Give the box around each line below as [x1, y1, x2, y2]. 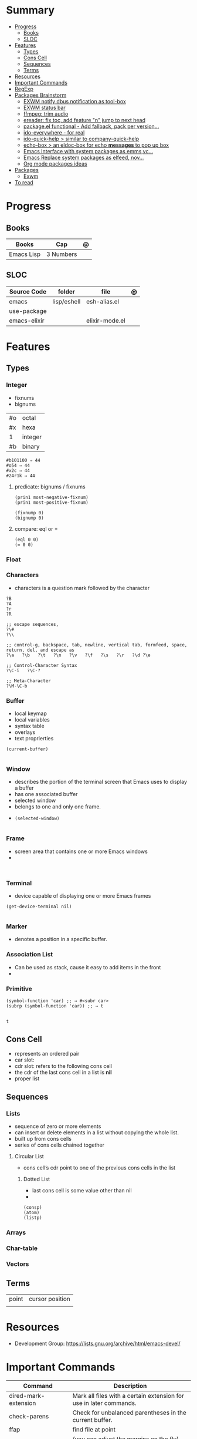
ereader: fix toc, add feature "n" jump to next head [23, 116, 145, 123]
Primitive [6, 985, 32, 993]
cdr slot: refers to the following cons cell [14, 1062, 113, 1069]
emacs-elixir [9, 316, 45, 325]
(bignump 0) [14, 515, 44, 521]
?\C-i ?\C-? [6, 668, 41, 673]
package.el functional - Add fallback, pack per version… [23, 123, 159, 130]
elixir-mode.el [86, 316, 125, 325]
